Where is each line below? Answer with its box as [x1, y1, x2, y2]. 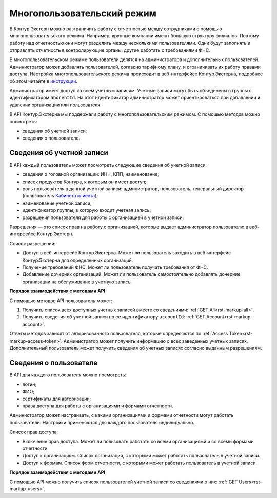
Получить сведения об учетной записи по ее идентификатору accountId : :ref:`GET [22, 314, 205, 320]
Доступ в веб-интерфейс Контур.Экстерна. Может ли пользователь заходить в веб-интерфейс [22, 250, 231, 256]
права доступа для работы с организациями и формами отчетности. [22, 403, 174, 409]
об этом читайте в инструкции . [9, 78, 78, 84]
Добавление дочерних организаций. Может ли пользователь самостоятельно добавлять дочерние [22, 271, 241, 277]
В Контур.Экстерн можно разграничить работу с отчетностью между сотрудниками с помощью [9, 26, 223, 32]
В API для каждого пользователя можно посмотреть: [9, 372, 127, 378]
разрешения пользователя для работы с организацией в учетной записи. [22, 214, 184, 221]
